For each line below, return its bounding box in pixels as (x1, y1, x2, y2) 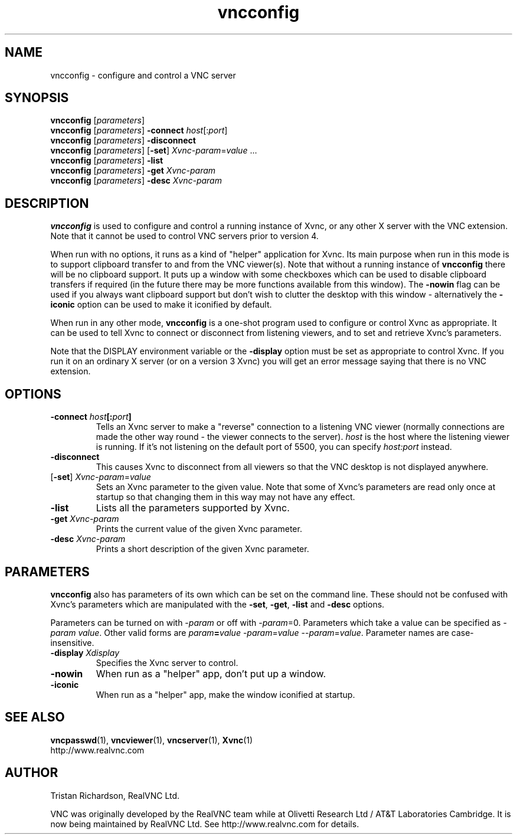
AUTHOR (5, 765, 58, 781)
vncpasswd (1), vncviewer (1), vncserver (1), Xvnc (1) (50, 734, 253, 745)
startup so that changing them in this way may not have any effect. (96, 492, 355, 502)
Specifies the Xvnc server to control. (96, 657, 238, 668)
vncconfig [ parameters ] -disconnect (50, 135, 196, 146)
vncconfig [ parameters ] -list (50, 155, 163, 166)
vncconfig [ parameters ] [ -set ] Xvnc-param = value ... (50, 145, 257, 156)
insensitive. (50, 637, 94, 648)
